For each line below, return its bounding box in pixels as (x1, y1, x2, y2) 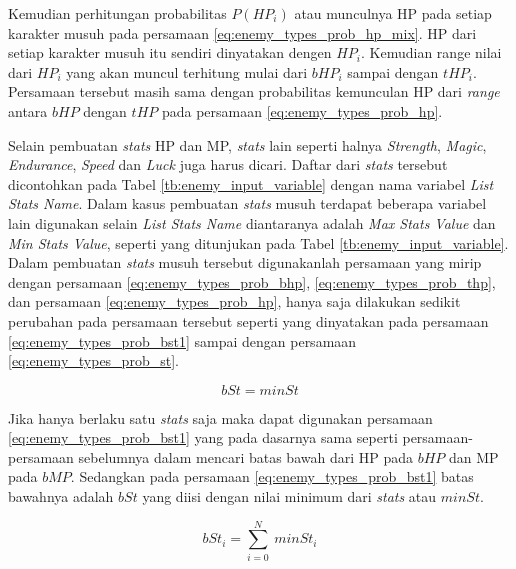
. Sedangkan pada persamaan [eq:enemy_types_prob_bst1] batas (70, 466, 474, 487)
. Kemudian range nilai (361, 42, 502, 63)
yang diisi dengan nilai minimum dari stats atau (142, 486, 437, 507)
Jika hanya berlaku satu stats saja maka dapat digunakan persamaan (8, 407, 433, 428)
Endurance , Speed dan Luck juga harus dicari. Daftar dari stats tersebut (8, 154, 448, 175)
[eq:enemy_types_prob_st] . (8, 350, 179, 371)
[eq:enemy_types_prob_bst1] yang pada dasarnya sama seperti (8, 427, 398, 448)
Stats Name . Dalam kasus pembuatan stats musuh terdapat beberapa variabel (8, 193, 487, 214)
